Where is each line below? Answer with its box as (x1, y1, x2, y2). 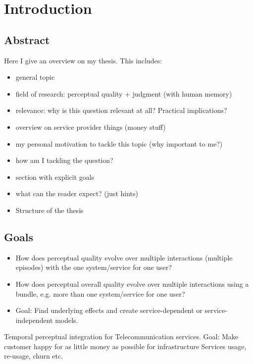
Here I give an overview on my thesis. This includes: (4, 55, 162, 65)
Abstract (4, 32, 50, 47)
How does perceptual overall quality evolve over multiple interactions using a (15, 278, 249, 289)
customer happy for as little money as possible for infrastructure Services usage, (4, 341, 247, 351)
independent (15, 314, 53, 325)
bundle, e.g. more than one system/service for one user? (15, 288, 185, 299)
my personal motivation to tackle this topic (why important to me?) (15, 138, 223, 149)
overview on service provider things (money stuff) (15, 121, 166, 132)
